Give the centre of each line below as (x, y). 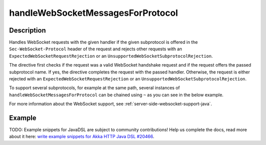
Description (28, 30)
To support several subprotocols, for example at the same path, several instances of (95, 88)
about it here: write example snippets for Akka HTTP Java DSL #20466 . (82, 137)
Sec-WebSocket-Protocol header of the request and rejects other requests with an (96, 49)
